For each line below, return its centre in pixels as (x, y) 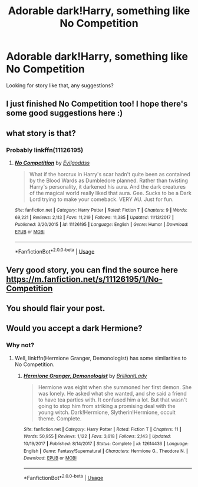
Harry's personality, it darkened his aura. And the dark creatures (108, 187)
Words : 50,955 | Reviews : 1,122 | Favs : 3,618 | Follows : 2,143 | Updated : (97, 437)
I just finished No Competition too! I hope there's (97, 104)
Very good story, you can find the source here (92, 270)
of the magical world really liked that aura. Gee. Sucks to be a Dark (110, 193)
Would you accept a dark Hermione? (74, 328)
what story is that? (41, 133)
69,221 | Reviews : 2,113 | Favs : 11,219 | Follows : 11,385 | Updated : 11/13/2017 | (94, 217)
